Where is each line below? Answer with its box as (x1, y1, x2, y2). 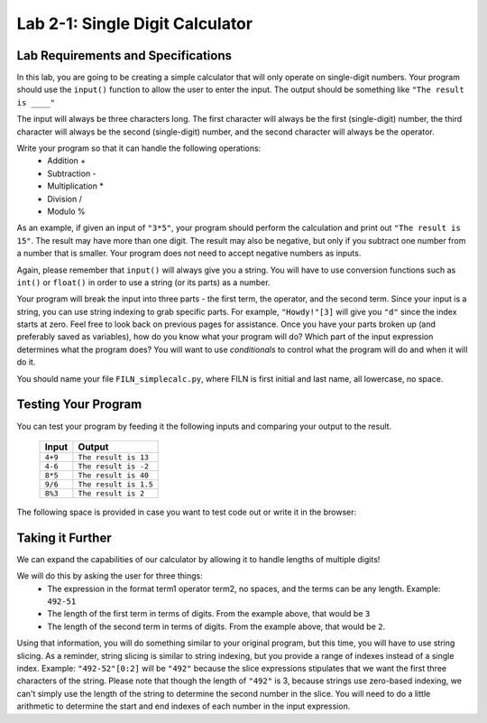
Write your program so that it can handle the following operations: (16, 143, 262, 153)
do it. (16, 357, 36, 367)
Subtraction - (47, 168, 96, 179)
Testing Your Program (16, 397, 142, 412)
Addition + (47, 155, 87, 166)
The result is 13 (78, 452, 149, 462)
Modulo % (47, 206, 86, 217)
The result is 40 (78, 470, 149, 480)
